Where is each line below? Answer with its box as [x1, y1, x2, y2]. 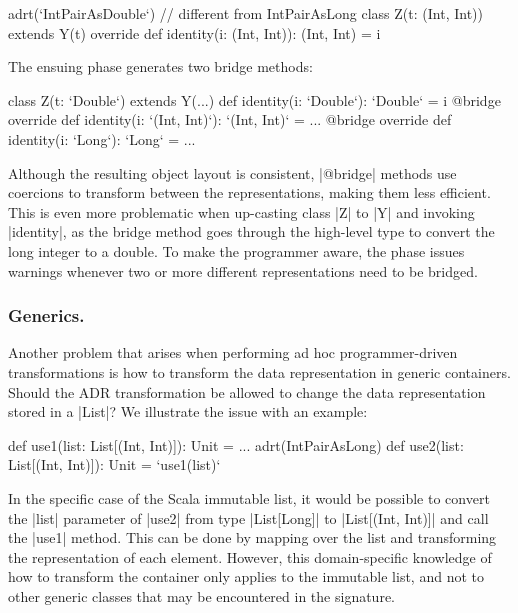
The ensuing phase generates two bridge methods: [8, 56, 313, 77]
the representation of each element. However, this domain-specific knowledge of [8, 546, 492, 567]
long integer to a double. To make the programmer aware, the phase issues [8, 240, 465, 261]
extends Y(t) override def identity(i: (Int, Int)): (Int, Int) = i [8, 22, 381, 43]
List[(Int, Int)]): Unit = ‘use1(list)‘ [8, 454, 221, 475]
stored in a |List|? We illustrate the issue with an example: [8, 401, 368, 422]
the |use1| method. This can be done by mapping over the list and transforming [8, 527, 497, 548]
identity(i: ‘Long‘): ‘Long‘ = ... [8, 128, 196, 149]
